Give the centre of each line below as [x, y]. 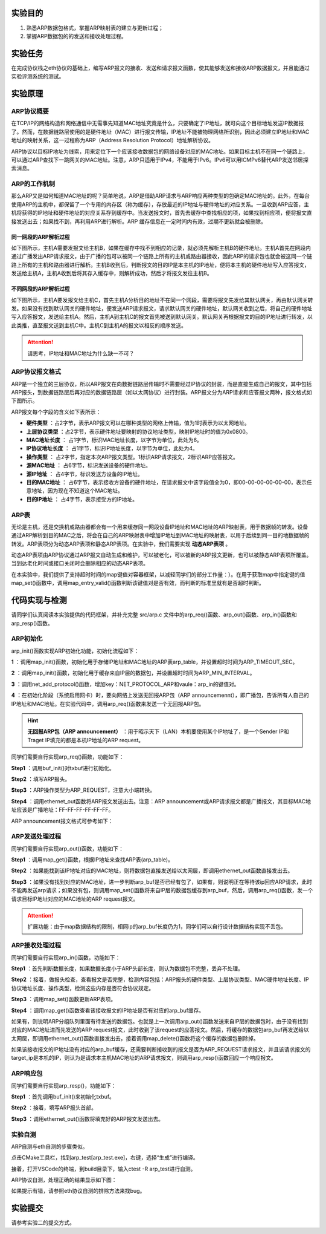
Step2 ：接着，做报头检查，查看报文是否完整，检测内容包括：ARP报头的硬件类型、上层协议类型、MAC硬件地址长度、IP [160, 979]
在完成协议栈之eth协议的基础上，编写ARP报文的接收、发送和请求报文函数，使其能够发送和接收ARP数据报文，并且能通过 [161, 68]
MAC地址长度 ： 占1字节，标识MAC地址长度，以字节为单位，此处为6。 [114, 440]
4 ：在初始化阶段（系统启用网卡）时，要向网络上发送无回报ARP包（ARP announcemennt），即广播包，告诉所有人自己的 [160, 695]
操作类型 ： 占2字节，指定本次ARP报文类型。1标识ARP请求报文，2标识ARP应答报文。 [132, 457]
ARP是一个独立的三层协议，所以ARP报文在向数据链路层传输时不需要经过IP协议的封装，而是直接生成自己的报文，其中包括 [161, 384]
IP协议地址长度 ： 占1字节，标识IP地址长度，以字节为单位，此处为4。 [112, 448]
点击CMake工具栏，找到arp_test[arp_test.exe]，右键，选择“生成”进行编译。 [105, 1158]
